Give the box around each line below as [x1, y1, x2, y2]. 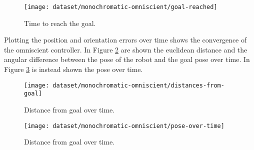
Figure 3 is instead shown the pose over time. [4, 64, 143, 74]
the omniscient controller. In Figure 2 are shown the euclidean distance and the [4, 44, 247, 54]
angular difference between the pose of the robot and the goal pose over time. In [4, 54, 250, 64]
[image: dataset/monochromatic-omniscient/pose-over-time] [24, 122, 224, 129]
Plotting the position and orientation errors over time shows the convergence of [4, 34, 247, 45]
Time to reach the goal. [24, 17, 96, 28]
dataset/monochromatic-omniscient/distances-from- [52, 81, 224, 89]
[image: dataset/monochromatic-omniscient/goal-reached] [24, 3, 217, 10]
